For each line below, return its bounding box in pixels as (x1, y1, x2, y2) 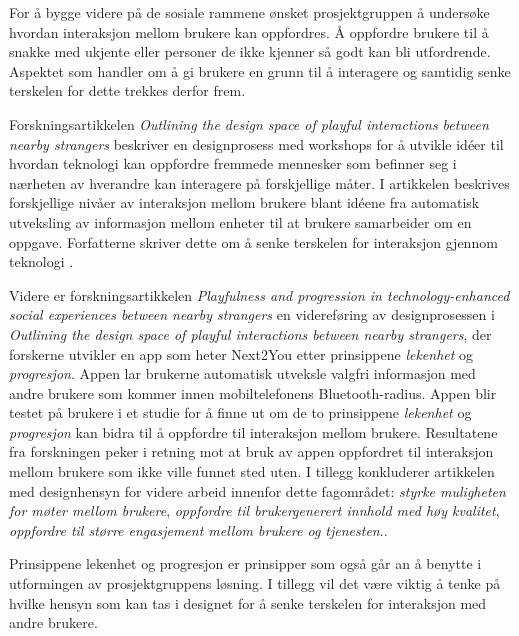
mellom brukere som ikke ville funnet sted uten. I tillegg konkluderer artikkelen (9, 461, 495, 482)
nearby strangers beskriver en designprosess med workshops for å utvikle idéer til (9, 133, 504, 154)
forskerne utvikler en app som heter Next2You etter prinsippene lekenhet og (9, 343, 474, 364)
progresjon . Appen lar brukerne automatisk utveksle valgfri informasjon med (9, 363, 476, 384)
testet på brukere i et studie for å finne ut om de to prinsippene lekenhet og (9, 402, 472, 423)
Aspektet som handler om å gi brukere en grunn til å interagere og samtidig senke (9, 60, 511, 81)
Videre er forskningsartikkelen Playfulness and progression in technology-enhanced (9, 284, 510, 305)
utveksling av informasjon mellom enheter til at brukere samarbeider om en (9, 211, 472, 232)
